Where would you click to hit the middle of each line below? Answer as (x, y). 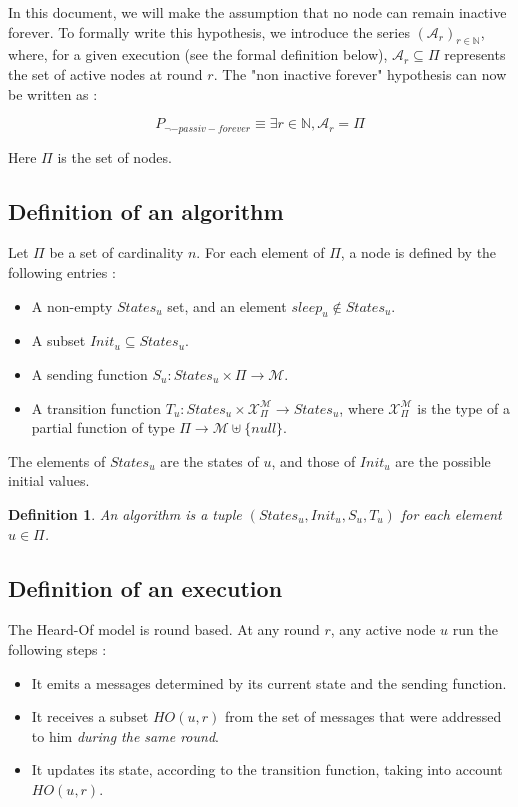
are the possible (443, 460)
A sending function (89, 374)
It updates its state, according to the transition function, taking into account (267, 769)
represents (475, 54)
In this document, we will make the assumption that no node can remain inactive (257, 12)
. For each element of (260, 252)
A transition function (96, 407)
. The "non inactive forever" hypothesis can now (360, 73)
